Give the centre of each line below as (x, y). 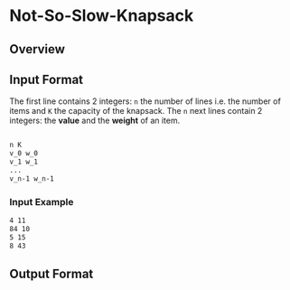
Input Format (47, 79)
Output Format (51, 273)
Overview (37, 49)
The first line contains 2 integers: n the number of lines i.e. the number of (145, 101)
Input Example (42, 201)
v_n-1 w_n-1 (32, 178)
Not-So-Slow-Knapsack (102, 16)
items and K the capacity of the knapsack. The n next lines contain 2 (136, 111)
